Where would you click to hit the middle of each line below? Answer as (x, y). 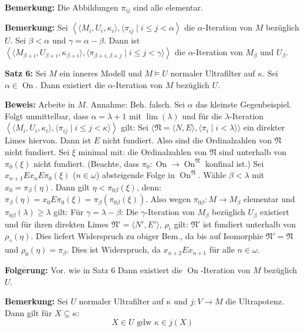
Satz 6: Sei (26, 73)
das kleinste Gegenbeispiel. (244, 104)
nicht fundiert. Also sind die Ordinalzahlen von (187, 140)
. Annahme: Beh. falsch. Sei (135, 104)
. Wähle (212, 175)
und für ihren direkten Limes (57, 224)
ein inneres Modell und (101, 73)
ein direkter (264, 127)
